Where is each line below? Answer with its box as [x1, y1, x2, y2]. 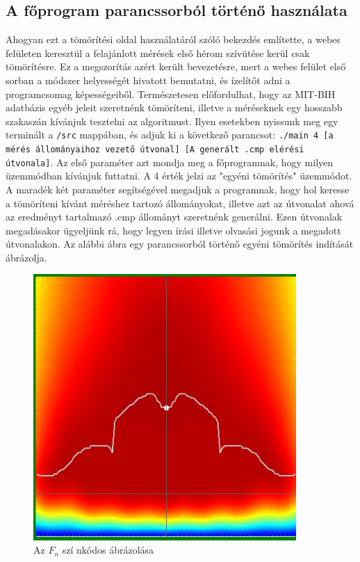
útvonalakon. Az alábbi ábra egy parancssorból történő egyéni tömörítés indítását [6, 236, 354, 251]
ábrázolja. [6, 250, 47, 264]
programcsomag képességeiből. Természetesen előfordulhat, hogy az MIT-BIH [6, 86, 336, 101]
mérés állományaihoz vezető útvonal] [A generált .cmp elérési [6, 145, 304, 155]
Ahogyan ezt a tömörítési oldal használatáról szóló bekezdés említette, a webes [6, 32, 341, 47]
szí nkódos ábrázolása [62, 543, 154, 557]
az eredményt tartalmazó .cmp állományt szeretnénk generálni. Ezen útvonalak [6, 209, 343, 224]
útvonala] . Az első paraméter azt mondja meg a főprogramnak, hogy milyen [6, 154, 334, 169]
